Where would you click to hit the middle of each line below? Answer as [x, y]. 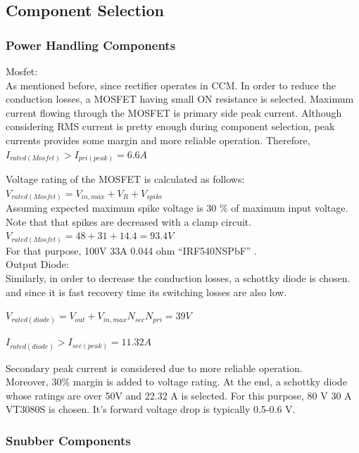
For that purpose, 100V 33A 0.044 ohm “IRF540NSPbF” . [131, 250]
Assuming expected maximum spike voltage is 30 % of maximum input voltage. [177, 208]
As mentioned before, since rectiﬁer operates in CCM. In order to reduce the [171, 85]
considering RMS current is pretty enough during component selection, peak [170, 126]
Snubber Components [68, 440]
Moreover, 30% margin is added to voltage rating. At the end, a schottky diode [176, 382]
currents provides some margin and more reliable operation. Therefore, [158, 140]
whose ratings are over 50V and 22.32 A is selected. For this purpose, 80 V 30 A [179, 395]
